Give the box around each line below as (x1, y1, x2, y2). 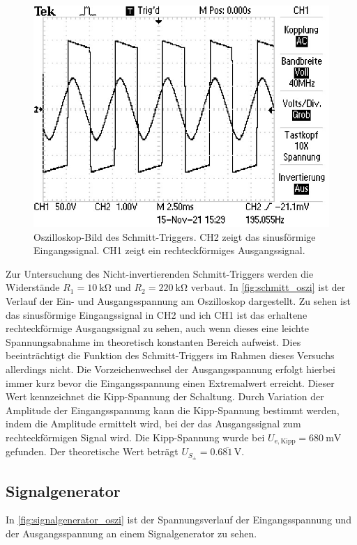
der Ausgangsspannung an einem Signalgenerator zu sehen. (6, 526, 257, 541)
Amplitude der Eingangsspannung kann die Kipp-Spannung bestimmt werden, (6, 402, 340, 417)
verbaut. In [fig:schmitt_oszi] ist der (190, 280, 346, 294)
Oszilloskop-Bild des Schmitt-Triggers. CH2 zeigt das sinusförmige (33, 229, 316, 244)
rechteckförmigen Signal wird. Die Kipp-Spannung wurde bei (6, 429, 265, 444)
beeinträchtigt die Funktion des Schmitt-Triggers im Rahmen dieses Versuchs (6, 348, 335, 363)
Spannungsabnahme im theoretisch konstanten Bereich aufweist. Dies (6, 334, 301, 349)
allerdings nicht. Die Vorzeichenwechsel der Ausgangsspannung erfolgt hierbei (6, 361, 335, 376)
